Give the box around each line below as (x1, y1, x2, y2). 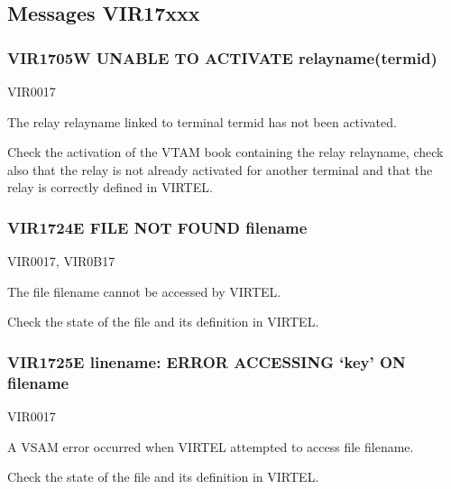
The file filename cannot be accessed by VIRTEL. (7, 281, 281, 300)
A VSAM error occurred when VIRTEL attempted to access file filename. (7, 437, 414, 456)
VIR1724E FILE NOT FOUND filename (7, 216, 308, 238)
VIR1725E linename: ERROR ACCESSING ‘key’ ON (7, 350, 406, 373)
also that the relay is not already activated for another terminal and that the (7, 160, 433, 179)
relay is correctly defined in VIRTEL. (7, 178, 213, 197)
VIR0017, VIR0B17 (7, 252, 115, 271)
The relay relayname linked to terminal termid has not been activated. (7, 112, 397, 131)
